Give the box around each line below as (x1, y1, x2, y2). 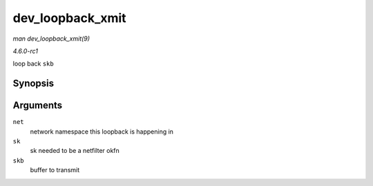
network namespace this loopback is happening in (30, 127, 174, 136)
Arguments (12, 100, 63, 112)
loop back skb (12, 59, 55, 68)
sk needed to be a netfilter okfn (30, 147, 120, 155)
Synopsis (12, 78, 55, 90)
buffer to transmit (30, 166, 80, 174)
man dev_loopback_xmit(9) (12, 34, 90, 43)
